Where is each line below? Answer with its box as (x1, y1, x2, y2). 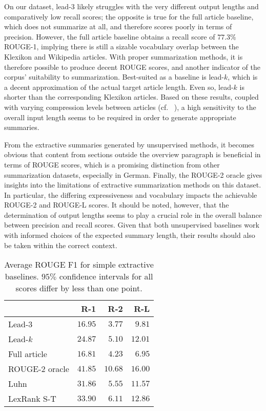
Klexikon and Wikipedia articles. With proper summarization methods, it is (4, 51, 243, 62)
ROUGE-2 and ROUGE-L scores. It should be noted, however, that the (4, 199, 229, 210)
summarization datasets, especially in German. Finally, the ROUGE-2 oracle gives (4, 169, 262, 180)
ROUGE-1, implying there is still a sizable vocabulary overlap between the (4, 41, 239, 52)
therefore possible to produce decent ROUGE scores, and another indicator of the (4, 61, 260, 72)
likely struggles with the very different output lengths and (77, 1, 259, 11)
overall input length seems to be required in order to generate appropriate (4, 111, 236, 122)
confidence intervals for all (59, 270, 153, 283)
